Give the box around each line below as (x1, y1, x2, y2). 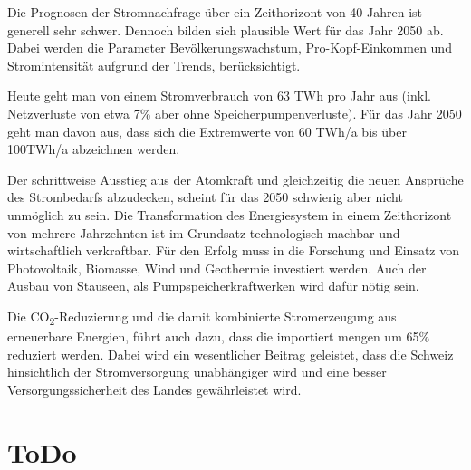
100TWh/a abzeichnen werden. (7, 139, 180, 158)
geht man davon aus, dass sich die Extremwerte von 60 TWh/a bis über (7, 121, 407, 140)
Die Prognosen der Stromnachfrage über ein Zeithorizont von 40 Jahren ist (7, 3, 422, 21)
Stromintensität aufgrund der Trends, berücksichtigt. (7, 55, 301, 74)
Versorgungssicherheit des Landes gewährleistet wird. (7, 379, 302, 398)
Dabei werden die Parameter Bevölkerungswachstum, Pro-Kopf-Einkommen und (7, 38, 452, 57)
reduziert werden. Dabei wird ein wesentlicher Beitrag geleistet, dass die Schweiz (7, 344, 454, 363)
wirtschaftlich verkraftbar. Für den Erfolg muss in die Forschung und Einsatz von (7, 241, 459, 260)
